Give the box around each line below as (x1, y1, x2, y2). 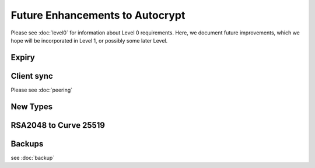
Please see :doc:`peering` (10, 86, 73, 93)
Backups (10, 139, 44, 149)
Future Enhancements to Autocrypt (10, 9, 185, 22)
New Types (10, 101, 52, 111)
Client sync (10, 71, 53, 81)
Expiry (10, 52, 35, 62)
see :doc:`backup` (10, 154, 55, 161)
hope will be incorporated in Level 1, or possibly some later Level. (10, 37, 168, 44)
